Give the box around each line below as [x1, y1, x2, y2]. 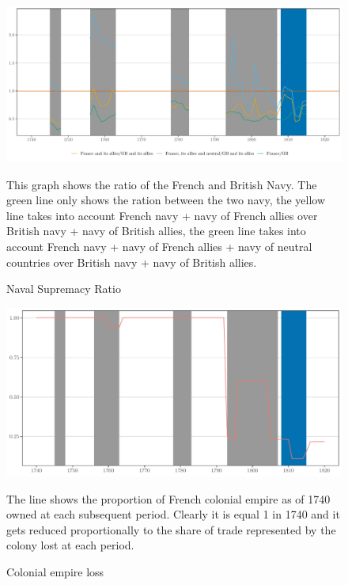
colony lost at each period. [6, 537, 134, 553]
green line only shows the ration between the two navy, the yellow [6, 192, 326, 208]
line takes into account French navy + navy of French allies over [6, 207, 318, 223]
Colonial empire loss [6, 564, 104, 580]
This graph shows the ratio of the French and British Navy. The [6, 176, 317, 192]
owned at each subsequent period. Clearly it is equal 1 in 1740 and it [6, 506, 340, 522]
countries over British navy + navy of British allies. [6, 253, 257, 270]
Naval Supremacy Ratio [6, 280, 121, 297]
